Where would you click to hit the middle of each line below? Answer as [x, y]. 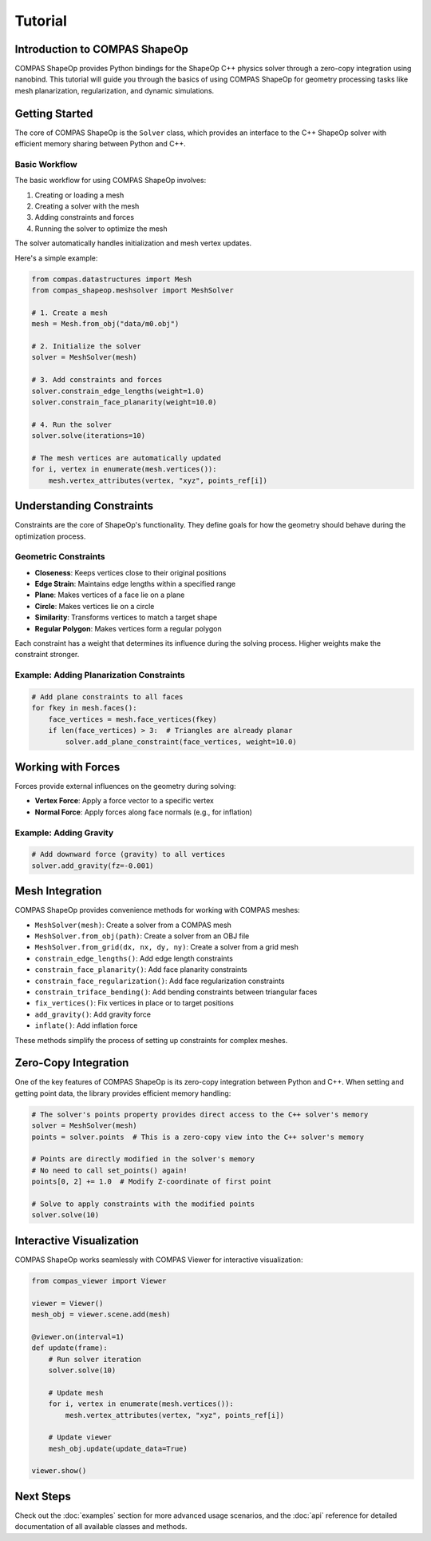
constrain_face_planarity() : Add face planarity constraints [141, 970]
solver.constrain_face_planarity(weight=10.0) [124, 402]
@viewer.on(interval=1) [78, 1336]
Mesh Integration [58, 891]
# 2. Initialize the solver [86, 346]
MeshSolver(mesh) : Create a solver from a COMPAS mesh [133, 925]
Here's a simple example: [56, 258]
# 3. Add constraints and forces [97, 380]
